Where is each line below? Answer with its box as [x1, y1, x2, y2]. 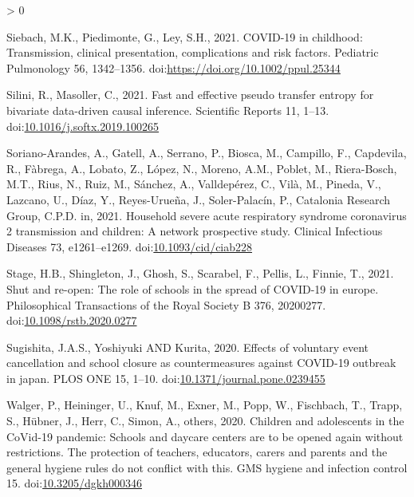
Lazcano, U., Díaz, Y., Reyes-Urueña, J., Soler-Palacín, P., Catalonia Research [6, 191, 391, 207]
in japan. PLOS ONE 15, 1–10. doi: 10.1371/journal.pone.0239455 [6, 369, 325, 386]
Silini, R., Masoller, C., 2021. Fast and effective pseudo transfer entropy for [6, 86, 374, 103]
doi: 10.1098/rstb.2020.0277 [6, 312, 137, 329]
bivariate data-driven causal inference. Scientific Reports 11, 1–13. [6, 101, 329, 118]
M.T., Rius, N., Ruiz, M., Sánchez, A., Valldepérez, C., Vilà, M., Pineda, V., [6, 176, 381, 192]
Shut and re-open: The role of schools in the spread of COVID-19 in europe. [6, 280, 379, 297]
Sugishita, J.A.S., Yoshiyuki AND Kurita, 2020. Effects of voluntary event [6, 338, 369, 355]
